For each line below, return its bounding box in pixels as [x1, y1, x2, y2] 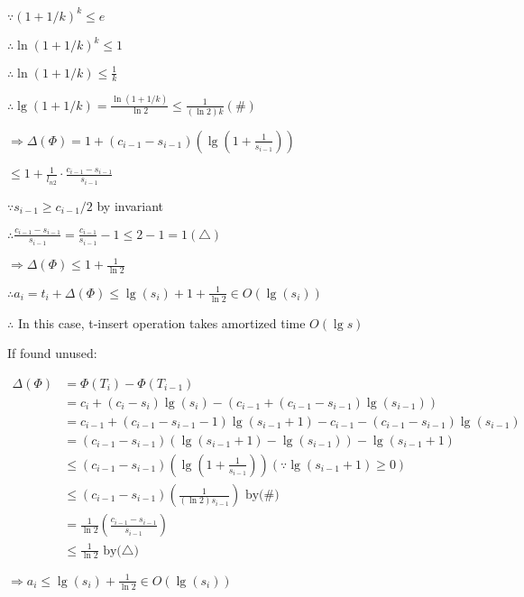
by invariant [97, 196, 164, 215]
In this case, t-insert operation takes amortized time [17, 313, 306, 332]
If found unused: [7, 344, 97, 363]
